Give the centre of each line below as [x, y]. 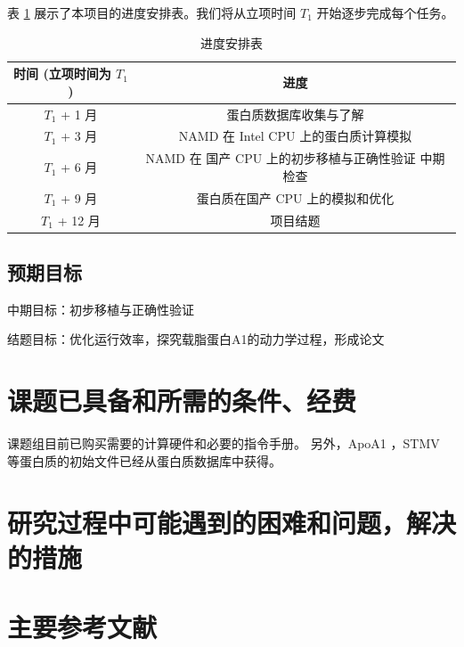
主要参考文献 [82, 627]
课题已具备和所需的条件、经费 [182, 401]
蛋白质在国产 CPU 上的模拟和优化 [295, 197]
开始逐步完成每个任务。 [385, 12]
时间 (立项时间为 [62, 74]
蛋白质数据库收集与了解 [295, 114]
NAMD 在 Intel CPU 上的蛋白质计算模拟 [295, 136]
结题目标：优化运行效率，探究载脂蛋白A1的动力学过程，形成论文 [196, 339]
